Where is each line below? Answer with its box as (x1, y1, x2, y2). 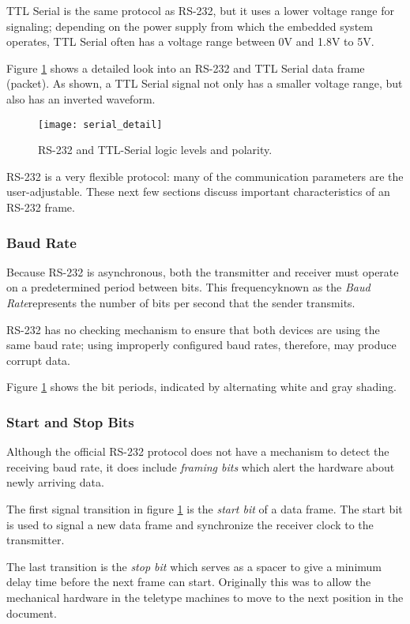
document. (6, 604, 57, 621)
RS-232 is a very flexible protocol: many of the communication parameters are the (6, 167, 404, 184)
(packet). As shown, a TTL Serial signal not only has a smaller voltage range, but (6, 75, 403, 92)
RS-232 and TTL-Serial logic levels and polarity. (38, 141, 273, 158)
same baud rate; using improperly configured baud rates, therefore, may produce (6, 336, 397, 353)
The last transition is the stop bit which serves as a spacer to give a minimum (6, 558, 382, 574)
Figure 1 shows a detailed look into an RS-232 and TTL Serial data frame (6, 59, 365, 76)
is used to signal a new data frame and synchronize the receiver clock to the (6, 516, 374, 532)
